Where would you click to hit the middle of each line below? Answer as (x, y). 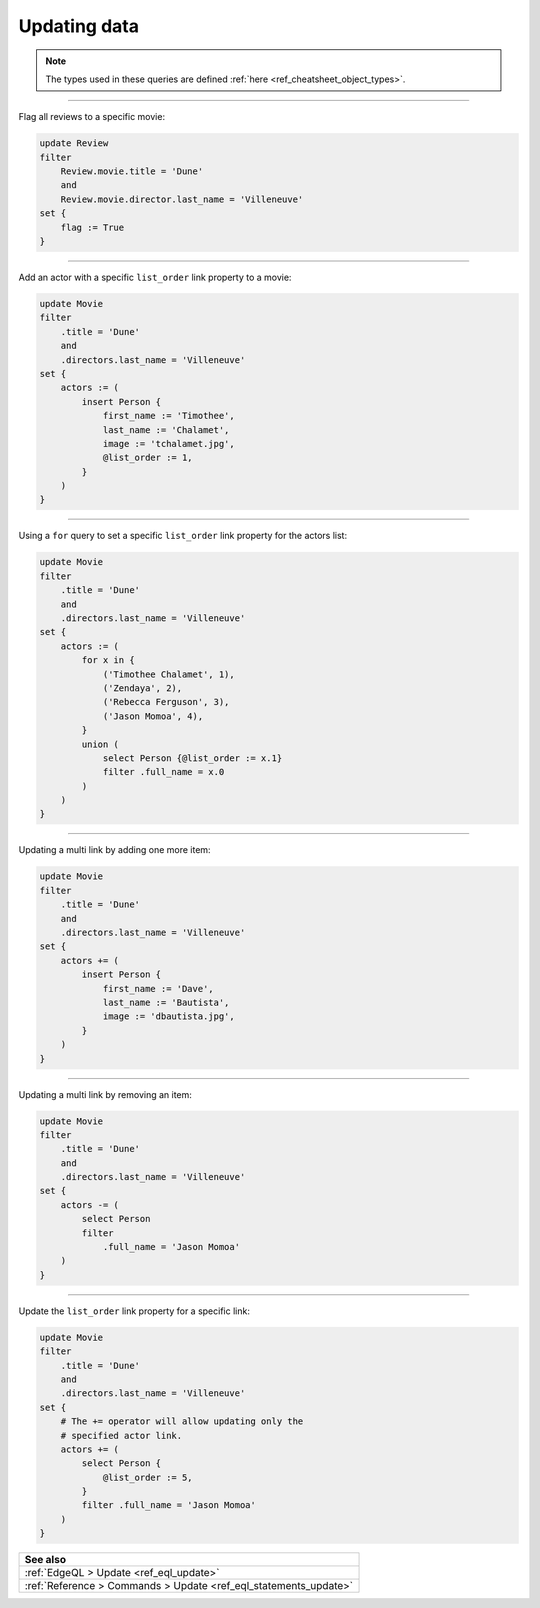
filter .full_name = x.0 (163, 772)
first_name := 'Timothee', (168, 416)
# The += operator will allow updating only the (182, 1421)
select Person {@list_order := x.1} (192, 758)
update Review (74, 143)
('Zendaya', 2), (142, 688)
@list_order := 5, (148, 1477)
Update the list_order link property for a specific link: (134, 1311)
